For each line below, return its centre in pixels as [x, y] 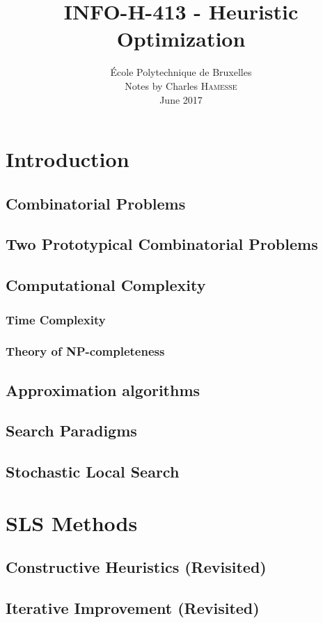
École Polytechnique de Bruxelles [181, 72]
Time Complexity [56, 319]
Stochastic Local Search [93, 472]
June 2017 [181, 99]
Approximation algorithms [103, 389]
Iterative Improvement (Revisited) [133, 608]
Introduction [68, 159]
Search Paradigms [71, 431]
